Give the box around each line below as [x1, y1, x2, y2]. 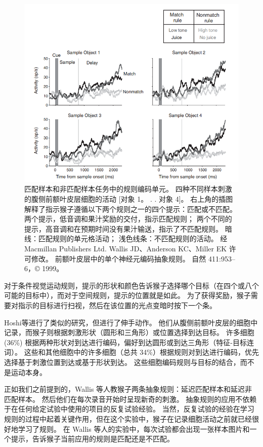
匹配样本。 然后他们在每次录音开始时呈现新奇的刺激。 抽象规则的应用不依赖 [4, 393, 257, 404]
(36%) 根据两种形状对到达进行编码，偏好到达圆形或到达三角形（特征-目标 [4, 337, 247, 347]
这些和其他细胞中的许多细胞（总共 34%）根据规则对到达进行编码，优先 [24, 347, 259, 357]
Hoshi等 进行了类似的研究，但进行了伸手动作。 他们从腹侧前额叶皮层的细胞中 [4, 317, 258, 327]
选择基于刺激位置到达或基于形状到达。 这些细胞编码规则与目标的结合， [4, 356, 240, 367]
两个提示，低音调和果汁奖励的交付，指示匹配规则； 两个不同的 [24, 213, 232, 224]
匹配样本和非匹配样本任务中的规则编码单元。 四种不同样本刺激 [24, 183, 232, 194]
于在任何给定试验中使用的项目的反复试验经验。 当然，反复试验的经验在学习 [4, 403, 254, 414]
